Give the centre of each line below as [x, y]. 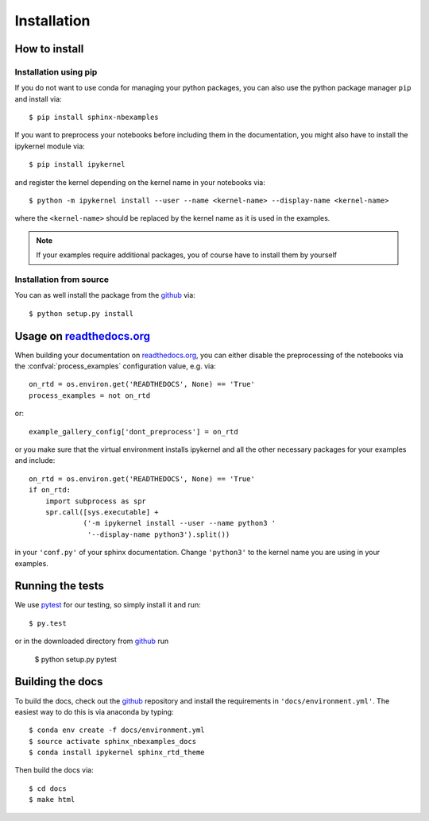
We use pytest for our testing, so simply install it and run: [108, 605]
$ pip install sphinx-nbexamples [94, 118]
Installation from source [62, 279]
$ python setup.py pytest [75, 659]
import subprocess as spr [96, 501]
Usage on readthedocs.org [83, 336]
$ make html [52, 800]
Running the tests [60, 586]
